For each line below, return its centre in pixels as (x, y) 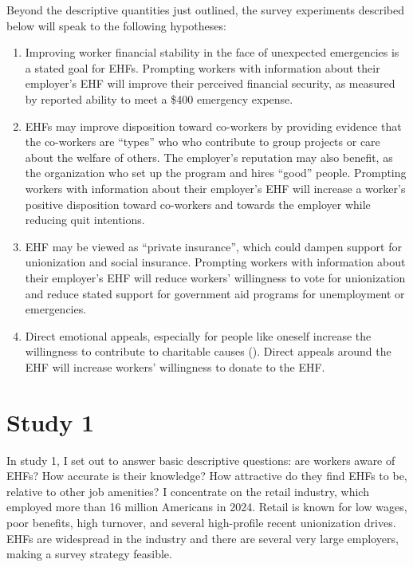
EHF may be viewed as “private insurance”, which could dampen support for (213, 246)
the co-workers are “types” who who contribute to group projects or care (203, 142)
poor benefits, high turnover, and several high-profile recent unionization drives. (201, 522)
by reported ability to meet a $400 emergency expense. (159, 98)
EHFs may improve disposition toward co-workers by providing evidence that (213, 126)
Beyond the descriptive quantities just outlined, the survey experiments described (205, 10)
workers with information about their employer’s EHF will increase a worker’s (215, 188)
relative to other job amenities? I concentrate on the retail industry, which (188, 491)
